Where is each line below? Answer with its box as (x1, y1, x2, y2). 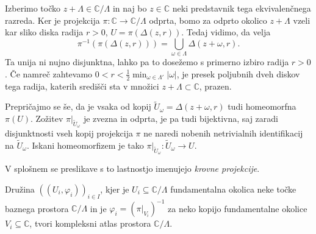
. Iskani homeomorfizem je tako (26, 138, 144, 151)
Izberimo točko (5, 2, 61, 14)
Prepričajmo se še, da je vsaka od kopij (5, 100, 151, 113)
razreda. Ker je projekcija (5, 13, 100, 26)
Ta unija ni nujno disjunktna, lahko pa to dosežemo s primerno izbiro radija (5, 55, 289, 68)
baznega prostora (5, 202, 69, 214)
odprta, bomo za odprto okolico (149, 13, 267, 26)
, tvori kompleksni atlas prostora (29, 217, 151, 230)
